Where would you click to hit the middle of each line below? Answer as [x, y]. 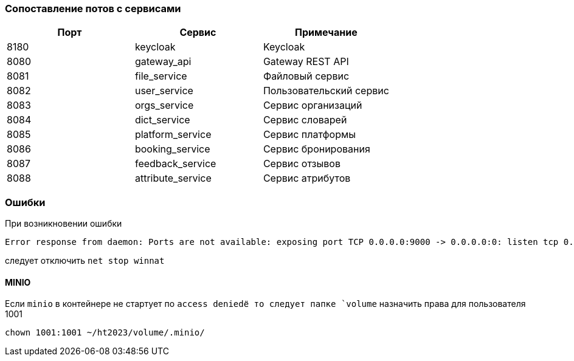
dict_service [162, 120]
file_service [161, 76]
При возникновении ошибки [64, 224]
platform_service [173, 135]
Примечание [326, 33]
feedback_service [175, 164]
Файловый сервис [306, 76]
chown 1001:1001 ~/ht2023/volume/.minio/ [105, 333]
